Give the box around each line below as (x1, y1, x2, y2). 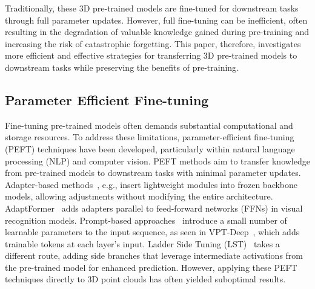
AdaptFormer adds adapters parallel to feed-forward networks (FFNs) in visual (5, 201, 303, 214)
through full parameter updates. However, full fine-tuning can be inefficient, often (5, 13, 308, 26)
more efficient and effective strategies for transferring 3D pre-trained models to (5, 49, 297, 62)
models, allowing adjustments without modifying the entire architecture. (5, 190, 273, 203)
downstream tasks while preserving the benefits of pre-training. (5, 60, 239, 73)
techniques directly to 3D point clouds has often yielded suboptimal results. (5, 273, 286, 285)
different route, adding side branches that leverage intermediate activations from (5, 249, 303, 262)
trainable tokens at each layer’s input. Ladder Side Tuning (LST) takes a (5, 237, 280, 250)
